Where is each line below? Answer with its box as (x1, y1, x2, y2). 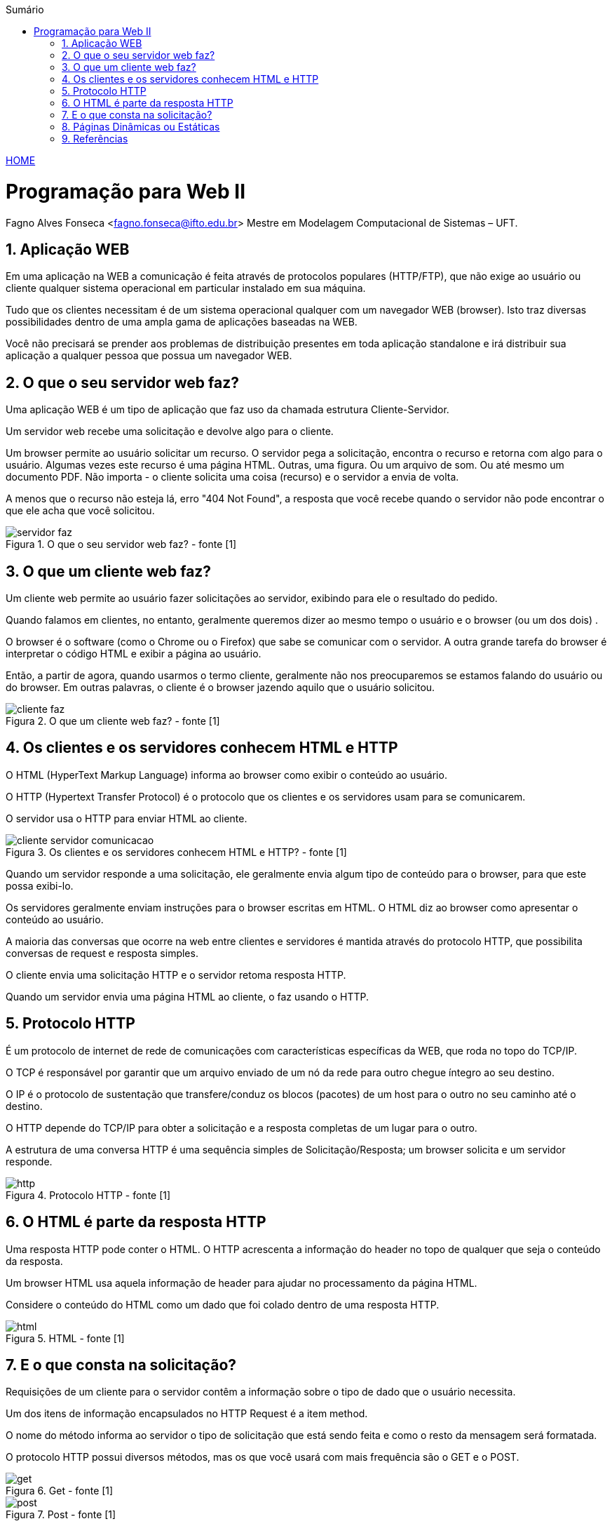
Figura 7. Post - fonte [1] (6, 1508, 116, 1521)
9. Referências (62, 133, 128, 145)
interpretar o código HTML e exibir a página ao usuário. (6, 648, 261, 660)
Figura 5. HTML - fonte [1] (6, 1332, 125, 1344)
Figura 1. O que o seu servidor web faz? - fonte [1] (6, 538, 237, 551)
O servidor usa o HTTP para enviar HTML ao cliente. (6, 812, 247, 824)
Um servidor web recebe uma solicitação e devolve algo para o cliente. (6, 425, 334, 438)
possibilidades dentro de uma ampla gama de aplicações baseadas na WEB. (6, 316, 358, 328)
